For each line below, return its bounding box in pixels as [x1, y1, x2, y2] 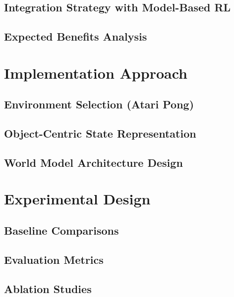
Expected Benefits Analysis [4, 29, 147, 44]
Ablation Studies [4, 281, 92, 296]
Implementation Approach [4, 62, 187, 83]
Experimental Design [4, 189, 151, 209]
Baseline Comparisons [4, 223, 119, 238]
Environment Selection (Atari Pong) [4, 97, 194, 112]
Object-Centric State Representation [4, 126, 196, 141]
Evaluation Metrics [4, 251, 104, 267]
